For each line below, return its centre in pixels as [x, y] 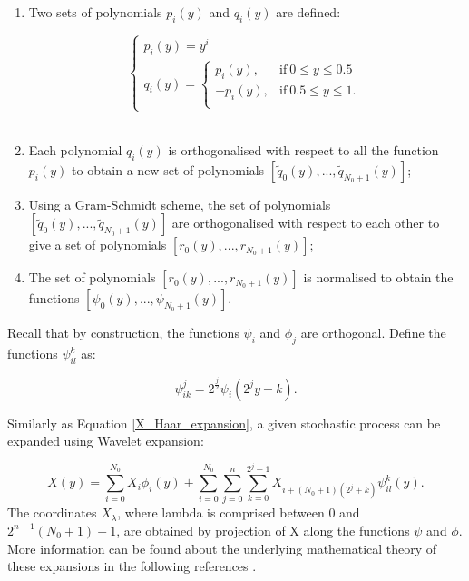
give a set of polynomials [98, 245]
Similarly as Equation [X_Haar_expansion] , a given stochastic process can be [224, 423]
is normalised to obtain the [378, 277]
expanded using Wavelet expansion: [106, 441]
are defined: [308, 12]
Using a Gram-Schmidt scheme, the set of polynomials [180, 204]
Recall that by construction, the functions [123, 333]
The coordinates [52, 512]
